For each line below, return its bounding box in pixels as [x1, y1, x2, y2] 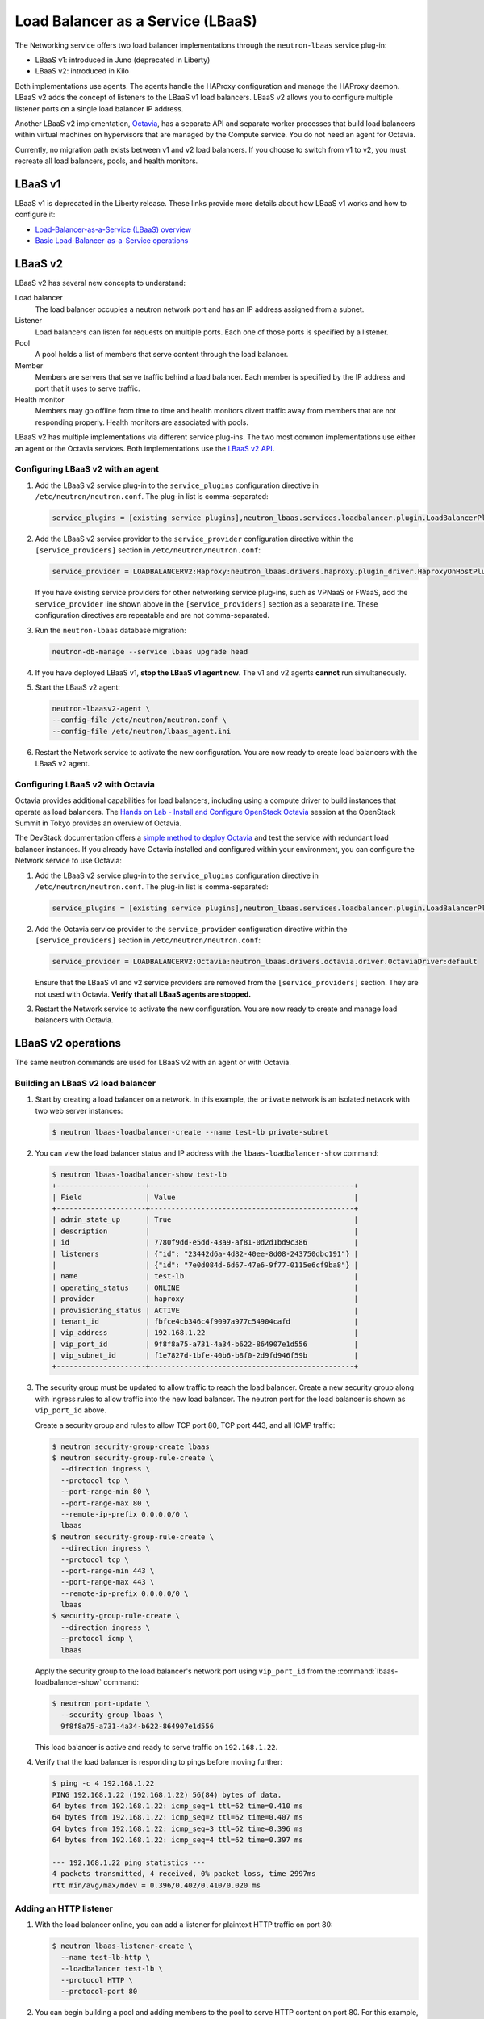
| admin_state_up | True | [52, 1215, 359, 1224]
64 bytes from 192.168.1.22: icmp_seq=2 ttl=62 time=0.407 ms [52, 1813, 303, 1822]
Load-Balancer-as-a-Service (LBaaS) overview [35, 225, 192, 234]
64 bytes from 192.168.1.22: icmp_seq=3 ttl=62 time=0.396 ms [52, 1824, 303, 1833]
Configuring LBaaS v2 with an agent [15, 464, 159, 475]
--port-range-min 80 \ [60, 1487, 151, 1496]
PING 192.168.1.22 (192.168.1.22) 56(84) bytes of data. [52, 1790, 282, 1799]
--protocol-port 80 [60, 1987, 138, 1996]
